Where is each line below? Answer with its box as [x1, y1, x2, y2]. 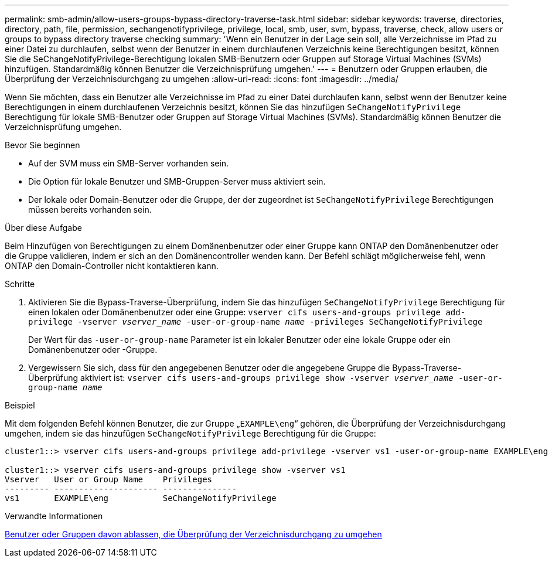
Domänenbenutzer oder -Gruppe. [28, 345, 158, 355]
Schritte [5, 279, 35, 289]
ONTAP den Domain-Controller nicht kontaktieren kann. [5, 261, 219, 271]
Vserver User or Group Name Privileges [5, 475, 213, 484]
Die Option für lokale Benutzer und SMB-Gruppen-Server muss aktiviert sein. [28, 176, 326, 186]
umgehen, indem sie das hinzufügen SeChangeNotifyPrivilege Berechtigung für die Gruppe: [5, 428, 376, 438]
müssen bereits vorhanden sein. [28, 205, 152, 214]
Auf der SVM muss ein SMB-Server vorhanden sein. [28, 158, 229, 168]
